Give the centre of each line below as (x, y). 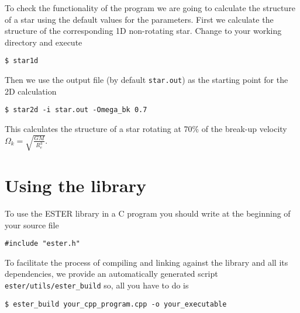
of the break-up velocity (244, 128)
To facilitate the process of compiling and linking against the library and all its (146, 262)
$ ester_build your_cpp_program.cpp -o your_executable (116, 304)
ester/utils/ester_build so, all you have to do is (97, 285)
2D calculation (31, 91)
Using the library (75, 185)
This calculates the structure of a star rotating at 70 (99, 128)
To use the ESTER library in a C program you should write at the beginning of (148, 213)
